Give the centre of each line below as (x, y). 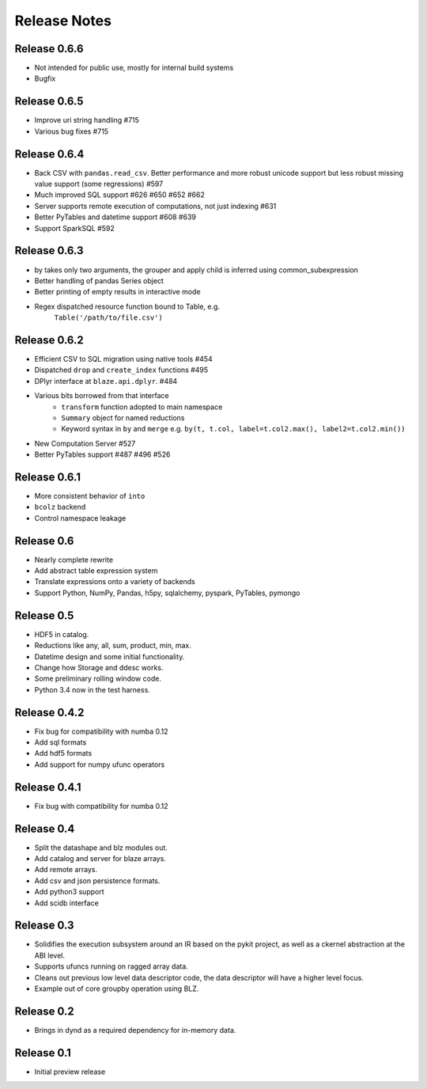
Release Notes (63, 21)
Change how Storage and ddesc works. (99, 667)
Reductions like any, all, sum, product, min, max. (113, 646)
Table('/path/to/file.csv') (109, 318)
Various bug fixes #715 (72, 131)
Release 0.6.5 (49, 102)
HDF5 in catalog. (62, 634)
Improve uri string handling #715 (87, 120)
